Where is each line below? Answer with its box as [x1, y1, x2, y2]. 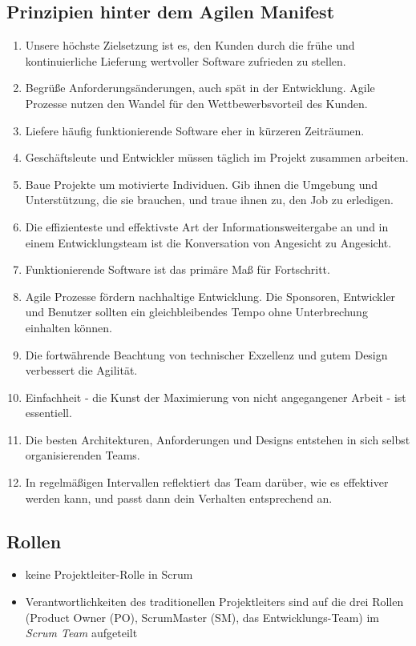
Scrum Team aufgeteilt [25, 624, 138, 641]
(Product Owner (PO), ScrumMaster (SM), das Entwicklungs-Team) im [25, 608, 380, 625]
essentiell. [25, 404, 72, 421]
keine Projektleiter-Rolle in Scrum [25, 566, 193, 583]
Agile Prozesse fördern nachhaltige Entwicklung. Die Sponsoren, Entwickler [25, 287, 396, 304]
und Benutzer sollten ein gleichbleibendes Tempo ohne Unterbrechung [25, 303, 368, 320]
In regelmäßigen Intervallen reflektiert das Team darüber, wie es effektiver [25, 474, 389, 491]
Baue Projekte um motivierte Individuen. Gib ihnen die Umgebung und [25, 175, 378, 192]
